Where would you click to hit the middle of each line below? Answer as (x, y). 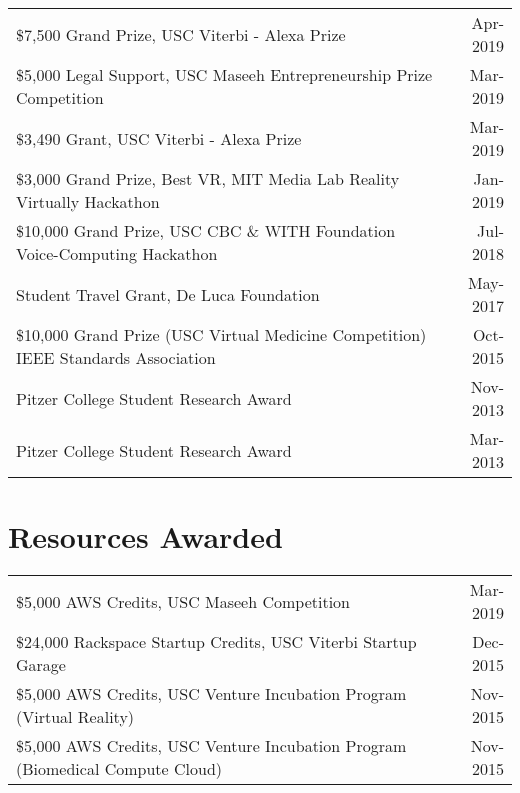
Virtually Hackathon (88, 201)
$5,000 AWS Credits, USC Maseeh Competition (183, 601)
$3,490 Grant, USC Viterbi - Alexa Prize (159, 138)
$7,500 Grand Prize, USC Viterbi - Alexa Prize (181, 34)
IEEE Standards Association (116, 357)
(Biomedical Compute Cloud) (119, 769)
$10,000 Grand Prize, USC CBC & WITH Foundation (206, 230)
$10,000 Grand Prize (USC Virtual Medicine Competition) (221, 334)
